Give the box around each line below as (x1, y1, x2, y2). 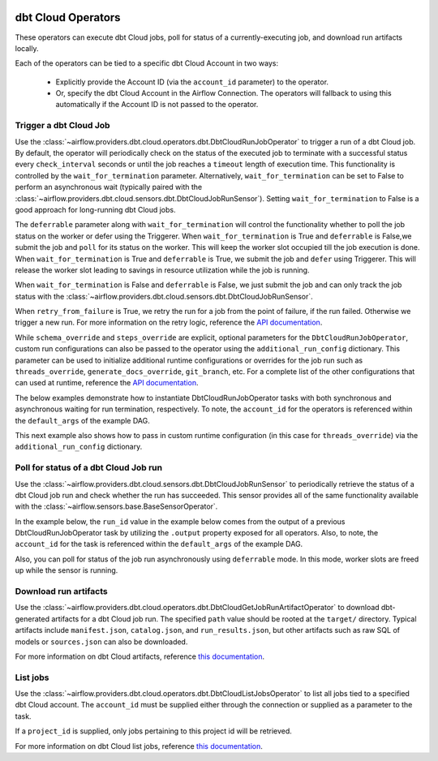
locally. (15, 43, 39, 53)
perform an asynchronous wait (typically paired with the (15, 183, 203, 192)
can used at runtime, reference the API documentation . (15, 378, 199, 388)
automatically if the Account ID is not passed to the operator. (55, 100, 259, 110)
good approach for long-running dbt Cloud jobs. (15, 204, 176, 214)
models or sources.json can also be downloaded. (15, 637, 188, 647)
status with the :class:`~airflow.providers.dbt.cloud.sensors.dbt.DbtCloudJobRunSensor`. (15, 291, 314, 301)
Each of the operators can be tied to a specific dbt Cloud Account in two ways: (15, 58, 279, 68)
